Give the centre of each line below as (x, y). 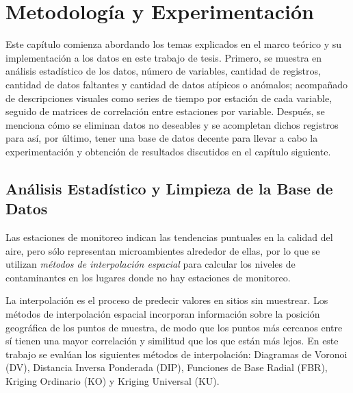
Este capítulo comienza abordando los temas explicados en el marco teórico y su (174, 44)
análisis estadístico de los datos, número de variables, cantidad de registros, (163, 71)
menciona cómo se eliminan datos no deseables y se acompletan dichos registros (172, 124)
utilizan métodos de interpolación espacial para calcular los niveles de (151, 264)
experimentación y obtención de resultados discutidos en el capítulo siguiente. (168, 151)
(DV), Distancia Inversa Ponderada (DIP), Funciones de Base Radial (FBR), (167, 367)
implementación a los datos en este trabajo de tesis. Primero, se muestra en (164, 57)
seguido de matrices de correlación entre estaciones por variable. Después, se (165, 111)
